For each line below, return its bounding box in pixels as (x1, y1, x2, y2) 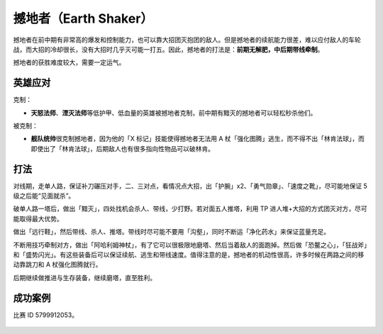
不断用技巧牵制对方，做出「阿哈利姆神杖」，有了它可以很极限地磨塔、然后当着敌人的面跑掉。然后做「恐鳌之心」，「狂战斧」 (13, 240, 367, 249)
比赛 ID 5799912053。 (13, 311, 78, 319)
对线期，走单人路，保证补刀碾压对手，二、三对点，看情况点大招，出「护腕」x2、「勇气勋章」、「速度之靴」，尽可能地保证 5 (13, 182, 368, 190)
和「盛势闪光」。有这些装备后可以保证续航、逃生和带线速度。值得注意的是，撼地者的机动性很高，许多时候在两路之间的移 (13, 250, 365, 259)
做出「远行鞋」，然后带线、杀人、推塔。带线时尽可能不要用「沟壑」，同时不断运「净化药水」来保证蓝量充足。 (13, 228, 330, 236)
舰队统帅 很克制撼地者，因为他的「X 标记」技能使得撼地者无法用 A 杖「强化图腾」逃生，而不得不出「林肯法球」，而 (30, 135, 365, 143)
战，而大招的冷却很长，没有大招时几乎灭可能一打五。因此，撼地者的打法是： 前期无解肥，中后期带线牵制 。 (13, 45, 324, 53)
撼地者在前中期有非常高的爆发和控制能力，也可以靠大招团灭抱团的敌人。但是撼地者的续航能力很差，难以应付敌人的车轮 (13, 35, 361, 44)
